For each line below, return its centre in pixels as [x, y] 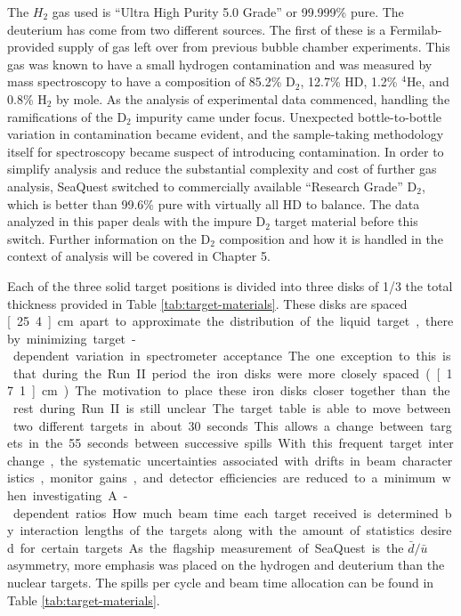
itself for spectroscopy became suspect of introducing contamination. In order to [226, 151]
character [427, 460]
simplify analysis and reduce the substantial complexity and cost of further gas [222, 169]
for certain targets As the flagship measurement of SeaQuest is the [212, 547]
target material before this [346, 221]
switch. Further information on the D [109, 238]
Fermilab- [416, 29]
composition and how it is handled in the [331, 238]
